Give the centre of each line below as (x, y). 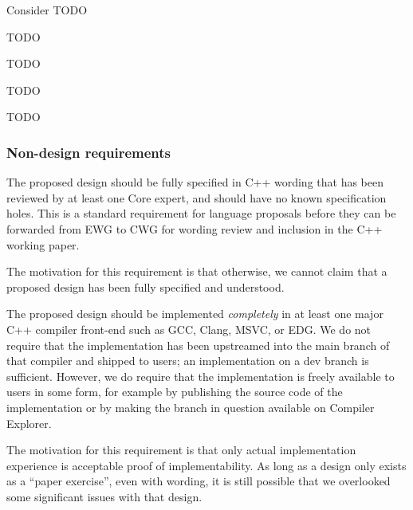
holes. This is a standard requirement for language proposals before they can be (201, 213)
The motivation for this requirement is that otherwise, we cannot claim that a (197, 271)
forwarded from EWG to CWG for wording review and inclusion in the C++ (195, 228)
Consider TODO (47, 10)
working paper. (43, 244)
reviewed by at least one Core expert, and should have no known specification (197, 197)
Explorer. (29, 423)
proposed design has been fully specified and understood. (146, 286)
